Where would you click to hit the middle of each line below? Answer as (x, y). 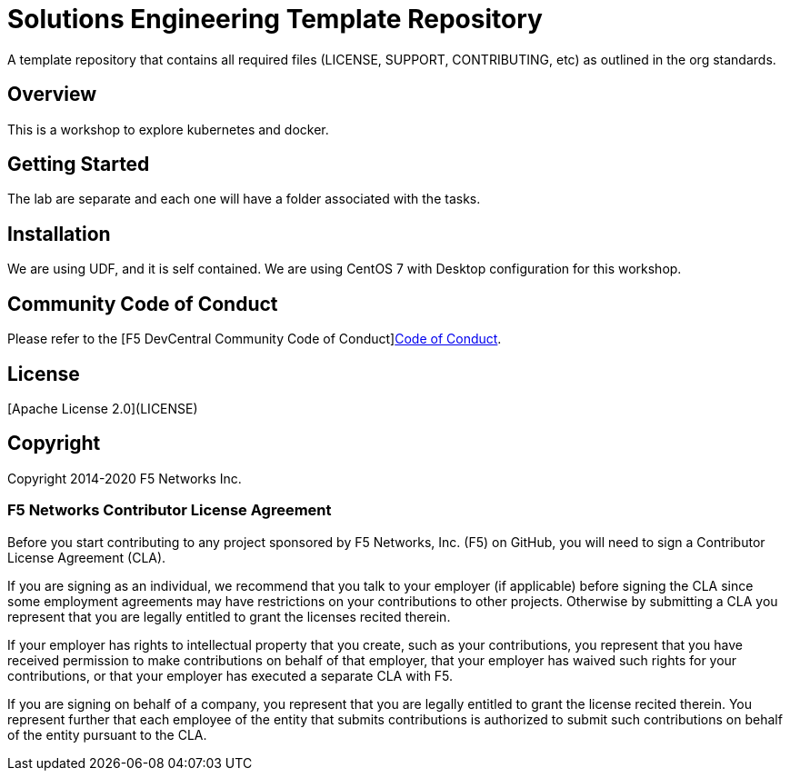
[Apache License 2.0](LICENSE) (103, 408)
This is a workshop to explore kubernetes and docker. (168, 129)
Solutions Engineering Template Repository (275, 19)
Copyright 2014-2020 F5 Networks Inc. (125, 478)
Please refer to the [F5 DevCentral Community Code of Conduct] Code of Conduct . (255, 339)
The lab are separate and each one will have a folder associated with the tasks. (244, 199)
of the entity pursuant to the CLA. (107, 734)
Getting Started (79, 165)
